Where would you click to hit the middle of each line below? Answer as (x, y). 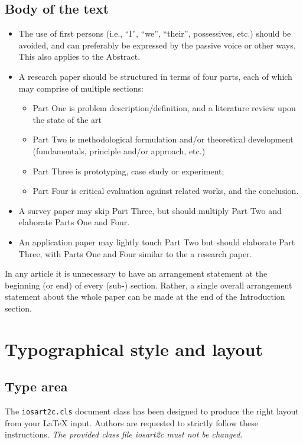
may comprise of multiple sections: (81, 88)
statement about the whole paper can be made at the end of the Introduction (145, 296)
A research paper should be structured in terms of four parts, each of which (155, 76)
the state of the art (67, 119)
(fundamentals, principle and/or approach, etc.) (119, 150)
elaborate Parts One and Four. (74, 222)
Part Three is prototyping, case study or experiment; (128, 171)
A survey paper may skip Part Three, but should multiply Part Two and (150, 210)
